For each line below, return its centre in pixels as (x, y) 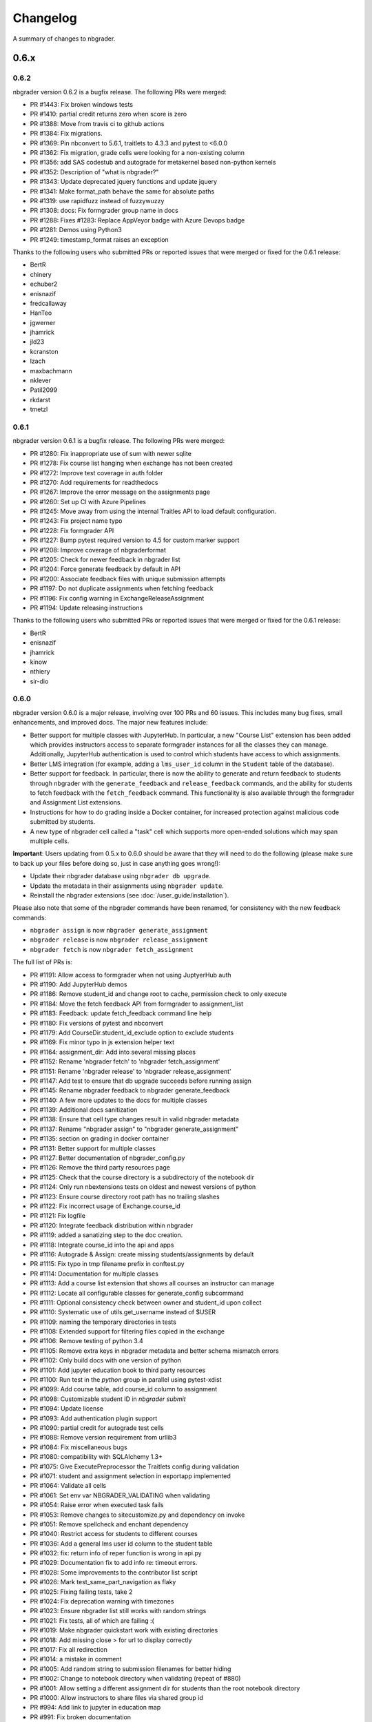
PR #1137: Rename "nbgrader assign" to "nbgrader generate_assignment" (134, 1129)
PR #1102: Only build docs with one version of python (106, 1360)
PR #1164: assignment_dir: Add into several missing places (113, 1052)
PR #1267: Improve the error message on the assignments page (120, 492)
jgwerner (43, 322)
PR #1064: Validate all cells (68, 1486)
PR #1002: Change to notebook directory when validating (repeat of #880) (135, 1679)
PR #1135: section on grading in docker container (99, 1139)
